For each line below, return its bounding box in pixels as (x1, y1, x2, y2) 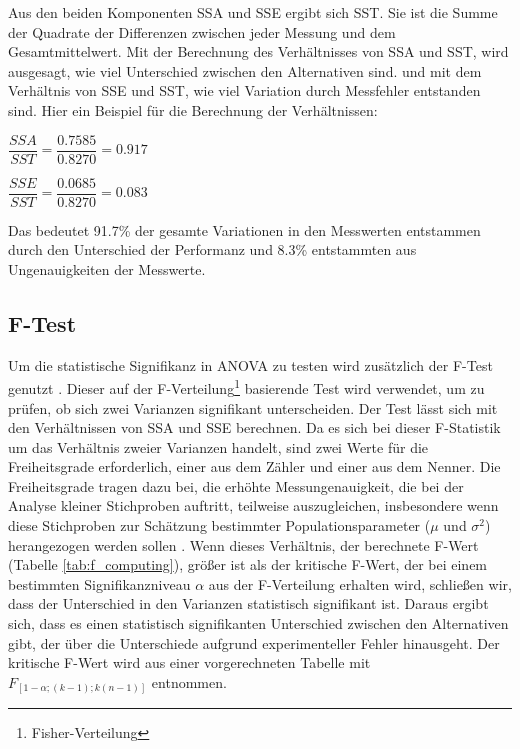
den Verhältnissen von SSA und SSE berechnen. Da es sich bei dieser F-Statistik (8, 417, 501, 438)
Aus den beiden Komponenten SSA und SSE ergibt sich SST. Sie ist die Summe (8, 2, 498, 22)
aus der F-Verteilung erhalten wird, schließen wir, (208, 573, 512, 594)
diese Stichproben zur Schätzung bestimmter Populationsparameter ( (8, 515, 431, 536)
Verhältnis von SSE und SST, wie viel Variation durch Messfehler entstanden (8, 80, 481, 101)
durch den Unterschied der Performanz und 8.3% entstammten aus (8, 239, 417, 260)
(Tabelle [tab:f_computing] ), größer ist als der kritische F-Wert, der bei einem (8, 554, 488, 575)
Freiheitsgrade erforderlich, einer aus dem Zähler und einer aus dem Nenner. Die (8, 456, 501, 477)
